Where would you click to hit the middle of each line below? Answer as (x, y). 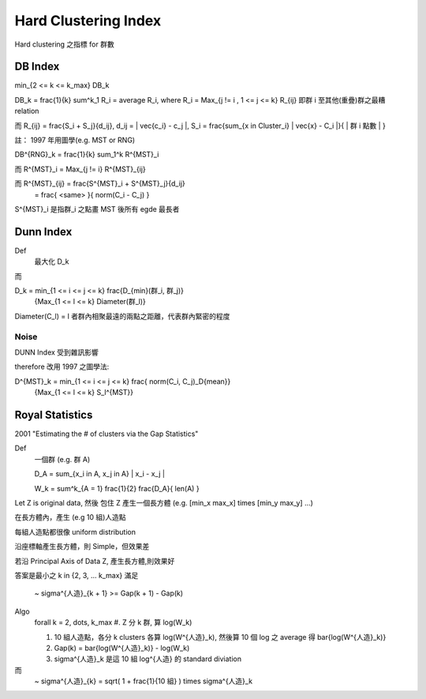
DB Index (37, 67)
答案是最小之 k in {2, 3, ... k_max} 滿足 (77, 575)
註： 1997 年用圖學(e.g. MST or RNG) (75, 140)
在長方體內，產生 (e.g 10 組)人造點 (70, 517)
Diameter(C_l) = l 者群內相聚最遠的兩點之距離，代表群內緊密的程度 (122, 316)
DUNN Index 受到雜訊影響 (56, 352)
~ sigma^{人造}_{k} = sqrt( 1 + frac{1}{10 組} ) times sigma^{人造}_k (143, 681)
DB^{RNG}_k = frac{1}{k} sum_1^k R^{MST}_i (87, 155)
